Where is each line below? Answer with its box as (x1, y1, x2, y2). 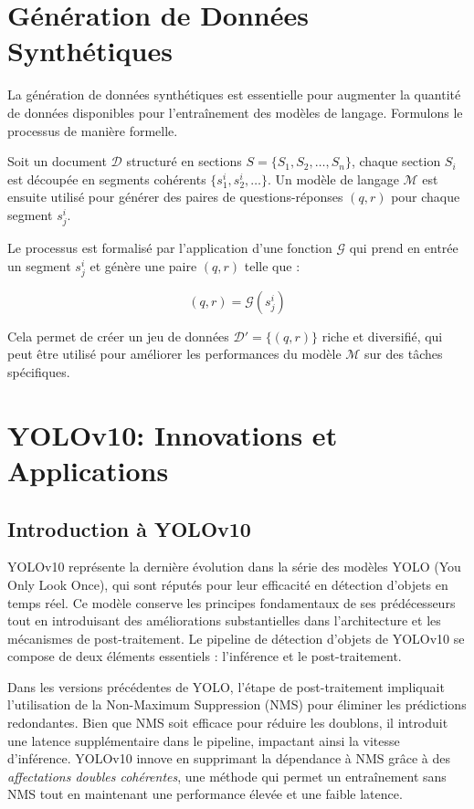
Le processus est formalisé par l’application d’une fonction (7, 238, 332, 257)
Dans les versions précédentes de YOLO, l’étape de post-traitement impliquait (7, 677, 445, 696)
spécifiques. (7, 362, 70, 381)
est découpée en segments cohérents (7, 169, 206, 188)
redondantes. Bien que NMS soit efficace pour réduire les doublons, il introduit (7, 713, 448, 732)
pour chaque (391, 187, 460, 206)
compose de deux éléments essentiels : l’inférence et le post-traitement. (7, 646, 402, 666)
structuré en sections (126, 152, 242, 171)
